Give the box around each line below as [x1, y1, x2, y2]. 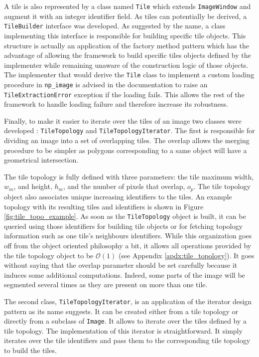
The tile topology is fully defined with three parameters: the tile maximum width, [4, 171, 254, 181]
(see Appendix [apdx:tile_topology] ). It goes [118, 250, 255, 260]
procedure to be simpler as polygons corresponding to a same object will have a [4, 145, 247, 155]
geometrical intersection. [4, 155, 79, 165]
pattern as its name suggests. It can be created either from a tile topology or [4, 306, 238, 316]
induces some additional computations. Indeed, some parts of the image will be [4, 269, 245, 280]
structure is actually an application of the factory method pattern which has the [4, 40, 249, 50]
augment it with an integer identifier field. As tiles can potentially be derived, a [4, 10, 247, 21]
